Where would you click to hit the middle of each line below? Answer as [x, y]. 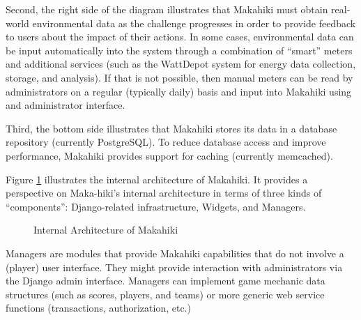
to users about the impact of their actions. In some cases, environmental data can [180, 37]
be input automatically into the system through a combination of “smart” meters [179, 50]
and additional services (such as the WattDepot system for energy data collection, [181, 64]
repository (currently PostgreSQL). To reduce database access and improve [166, 142]
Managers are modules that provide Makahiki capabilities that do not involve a [175, 253]
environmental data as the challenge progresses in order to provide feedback [194, 23]
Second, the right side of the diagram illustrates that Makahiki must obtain [167, 9]
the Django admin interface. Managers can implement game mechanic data [166, 281]
